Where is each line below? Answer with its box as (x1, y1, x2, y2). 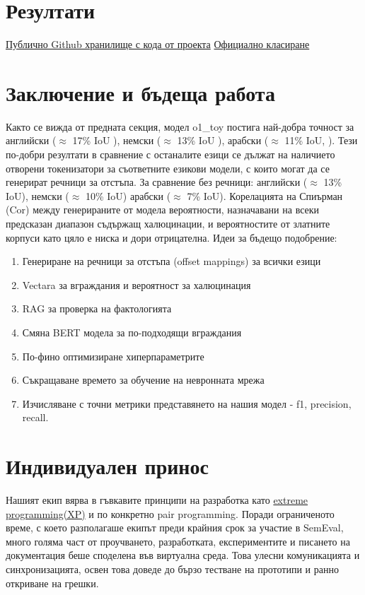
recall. (22, 410, 49, 425)
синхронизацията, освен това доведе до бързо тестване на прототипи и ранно (6, 562, 339, 577)
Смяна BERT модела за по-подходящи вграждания (22, 324, 242, 339)
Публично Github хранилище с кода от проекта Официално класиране (6, 37, 310, 52)
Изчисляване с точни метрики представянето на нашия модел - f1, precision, (22, 396, 352, 411)
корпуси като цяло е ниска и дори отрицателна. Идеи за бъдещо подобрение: (6, 230, 337, 245)
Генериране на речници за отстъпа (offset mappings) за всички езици (22, 254, 321, 269)
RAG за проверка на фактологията (22, 301, 172, 316)
